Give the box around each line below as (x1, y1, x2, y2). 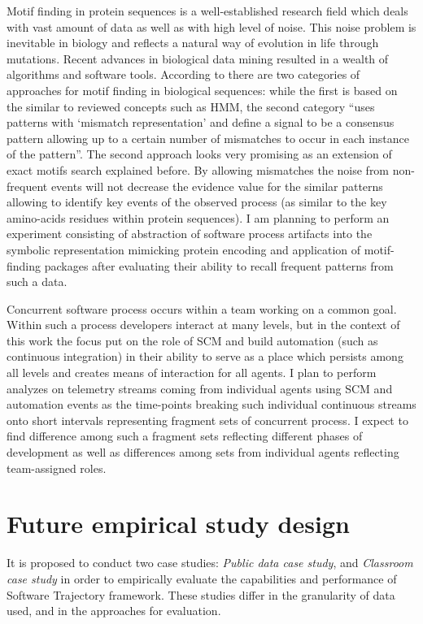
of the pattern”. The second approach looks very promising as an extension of (7, 145, 392, 162)
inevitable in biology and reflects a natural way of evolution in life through (7, 34, 379, 51)
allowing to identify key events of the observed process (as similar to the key (7, 193, 387, 210)
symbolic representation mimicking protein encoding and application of (7, 240, 361, 258)
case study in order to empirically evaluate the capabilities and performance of (7, 570, 397, 587)
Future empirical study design (7, 507, 350, 540)
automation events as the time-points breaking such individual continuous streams (7, 396, 416, 413)
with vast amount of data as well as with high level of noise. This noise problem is (7, 18, 416, 35)
